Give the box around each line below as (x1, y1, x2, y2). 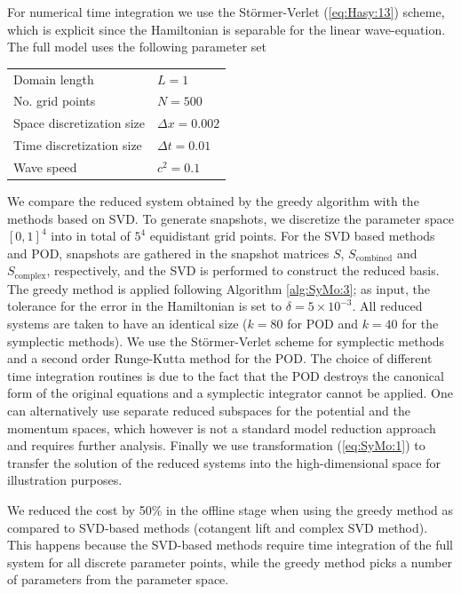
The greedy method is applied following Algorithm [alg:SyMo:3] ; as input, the (7, 279, 430, 297)
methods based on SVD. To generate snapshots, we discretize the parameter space (7, 209, 454, 227)
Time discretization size (13, 136, 142, 154)
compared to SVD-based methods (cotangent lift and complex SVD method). (7, 518, 428, 536)
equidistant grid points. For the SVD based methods (149, 226, 435, 245)
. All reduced (352, 297, 423, 315)
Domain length (13, 69, 94, 88)
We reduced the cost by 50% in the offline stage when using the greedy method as (7, 500, 453, 519)
